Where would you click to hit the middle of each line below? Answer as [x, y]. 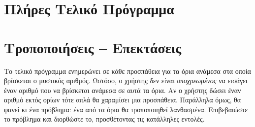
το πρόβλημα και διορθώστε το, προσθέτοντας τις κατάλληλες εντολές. [104, 119]
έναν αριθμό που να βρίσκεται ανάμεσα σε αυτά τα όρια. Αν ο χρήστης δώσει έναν [123, 90]
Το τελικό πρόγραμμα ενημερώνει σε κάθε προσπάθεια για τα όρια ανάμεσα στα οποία [127, 71]
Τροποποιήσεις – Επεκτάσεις [93, 47]
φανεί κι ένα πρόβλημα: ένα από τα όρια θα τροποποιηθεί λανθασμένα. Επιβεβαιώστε [126, 109]
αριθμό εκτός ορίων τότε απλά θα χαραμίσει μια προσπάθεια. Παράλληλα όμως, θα [123, 100]
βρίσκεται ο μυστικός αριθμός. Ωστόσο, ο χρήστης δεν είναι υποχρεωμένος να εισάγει [126, 80]
